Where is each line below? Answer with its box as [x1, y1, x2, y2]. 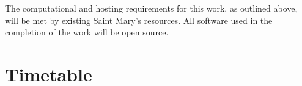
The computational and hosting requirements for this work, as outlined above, [5, 2, 298, 14]
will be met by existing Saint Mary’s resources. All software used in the [5, 13, 273, 26]
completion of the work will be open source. [5, 26, 169, 38]
